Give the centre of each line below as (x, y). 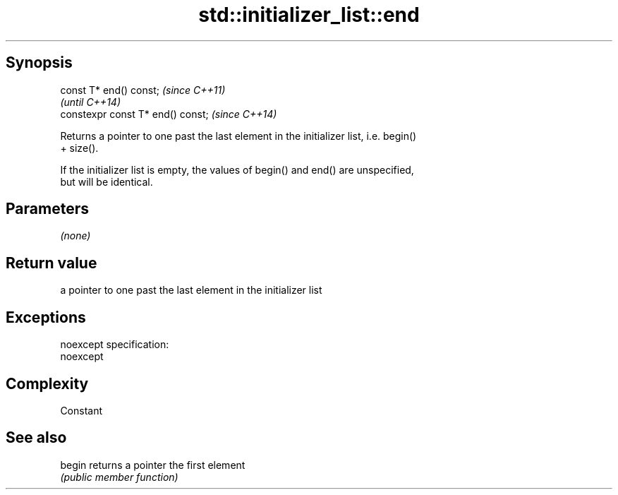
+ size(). (79, 148)
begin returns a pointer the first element (153, 465)
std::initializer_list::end (309, 15)
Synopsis (39, 63)
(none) (75, 236)
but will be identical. (107, 181)
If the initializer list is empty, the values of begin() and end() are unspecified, (237, 169)
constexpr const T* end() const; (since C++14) (169, 114)
